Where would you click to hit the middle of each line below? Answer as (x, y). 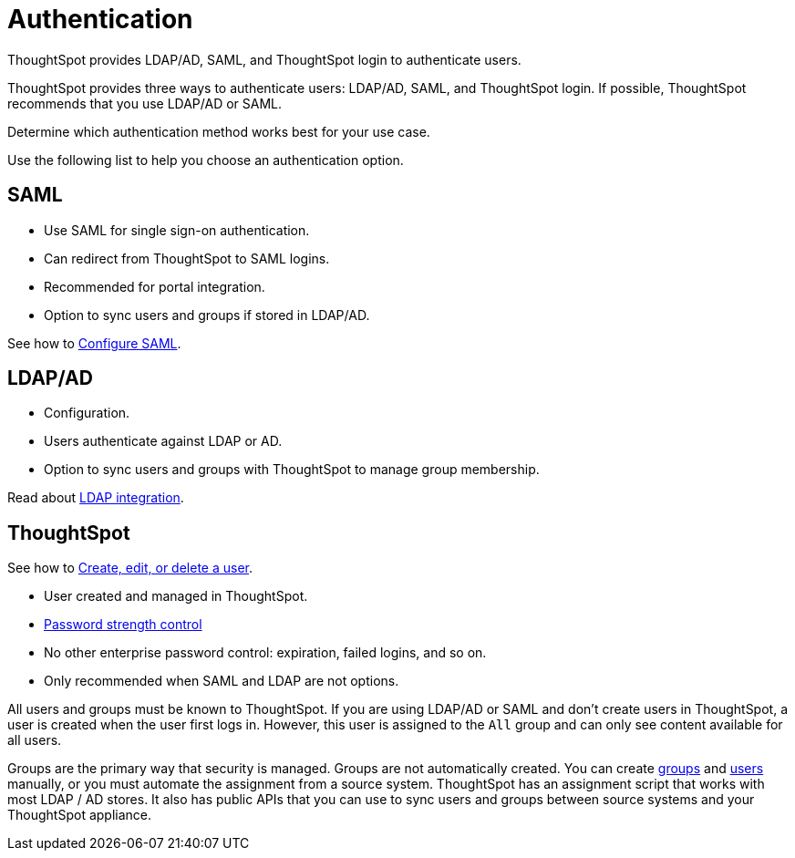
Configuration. (87, 413)
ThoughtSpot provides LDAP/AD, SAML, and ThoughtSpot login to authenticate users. (264, 59)
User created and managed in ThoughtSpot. (176, 596)
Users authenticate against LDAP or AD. (163, 441)
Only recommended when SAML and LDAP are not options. (222, 681)
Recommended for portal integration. (155, 286)
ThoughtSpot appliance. (80, 815)
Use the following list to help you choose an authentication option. (206, 160)
